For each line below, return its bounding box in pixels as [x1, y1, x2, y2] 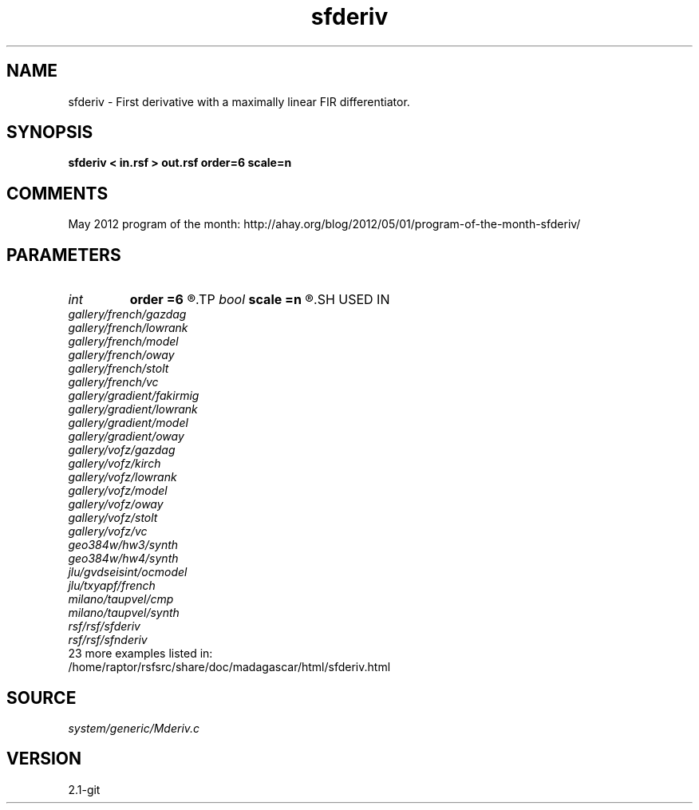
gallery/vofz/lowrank [68, 470, 177, 484]
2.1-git [68, 782, 101, 796]
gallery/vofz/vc [68, 524, 148, 539]
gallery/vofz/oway [68, 497, 164, 512]
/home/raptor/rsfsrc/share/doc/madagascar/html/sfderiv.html [68, 660, 391, 674]
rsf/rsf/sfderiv [68, 619, 140, 634]
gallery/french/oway [68, 348, 175, 362]
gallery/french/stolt [68, 362, 169, 376]
